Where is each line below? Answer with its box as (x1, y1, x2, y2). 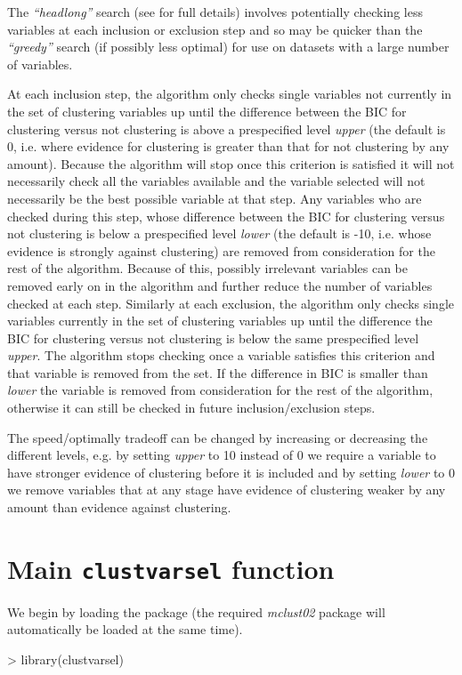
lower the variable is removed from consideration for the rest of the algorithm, (7, 381, 434, 399)
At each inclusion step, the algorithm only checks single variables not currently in (7, 84, 452, 103)
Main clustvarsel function (7, 550, 335, 586)
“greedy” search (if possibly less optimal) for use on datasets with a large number (7, 37, 450, 56)
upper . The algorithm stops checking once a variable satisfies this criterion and (7, 346, 435, 365)
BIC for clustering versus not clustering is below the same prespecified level (7, 328, 419, 347)
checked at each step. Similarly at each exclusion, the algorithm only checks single (7, 293, 454, 312)
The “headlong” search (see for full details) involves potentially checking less (7, 3, 423, 20)
